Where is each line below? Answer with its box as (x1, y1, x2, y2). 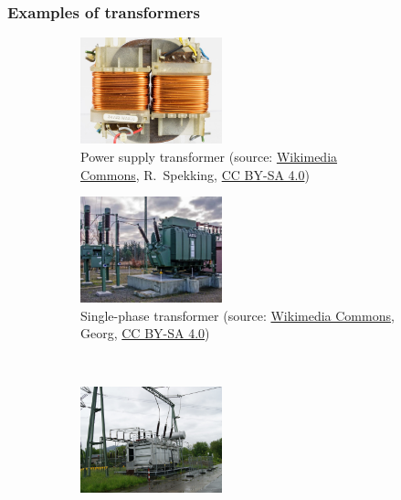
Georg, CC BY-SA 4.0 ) (80, 324, 210, 343)
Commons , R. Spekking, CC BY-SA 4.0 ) (80, 165, 310, 184)
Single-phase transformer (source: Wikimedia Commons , (80, 305, 395, 324)
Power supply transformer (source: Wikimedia (80, 146, 338, 165)
